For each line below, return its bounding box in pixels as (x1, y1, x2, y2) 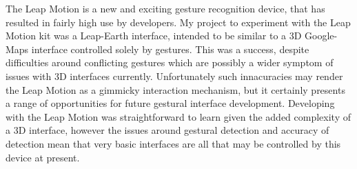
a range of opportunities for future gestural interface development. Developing (6, 96, 335, 110)
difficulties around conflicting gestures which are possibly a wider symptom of (6, 55, 334, 70)
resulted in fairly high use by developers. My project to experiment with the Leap (6, 14, 351, 29)
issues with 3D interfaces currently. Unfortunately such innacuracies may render (6, 68, 343, 83)
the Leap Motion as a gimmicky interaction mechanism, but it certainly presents (6, 82, 345, 97)
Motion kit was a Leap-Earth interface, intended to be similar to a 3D (6, 28, 302, 43)
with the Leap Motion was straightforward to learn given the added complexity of (6, 109, 351, 123)
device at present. (6, 150, 80, 164)
